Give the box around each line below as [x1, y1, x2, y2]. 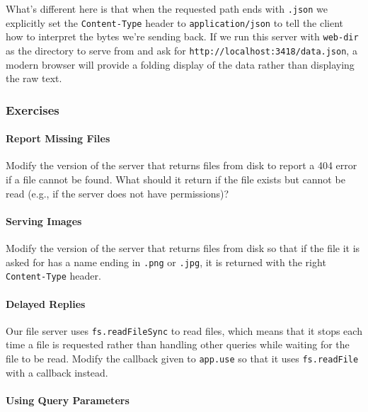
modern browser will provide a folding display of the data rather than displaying [6, 57, 355, 71]
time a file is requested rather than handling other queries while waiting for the [6, 337, 350, 352]
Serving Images [6, 213, 82, 228]
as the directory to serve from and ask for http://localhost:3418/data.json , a [6, 42, 357, 57]
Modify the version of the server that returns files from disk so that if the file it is [6, 241, 360, 256]
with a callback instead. [6, 365, 108, 379]
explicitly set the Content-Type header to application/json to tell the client [6, 15, 344, 30]
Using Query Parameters [6, 392, 130, 407]
